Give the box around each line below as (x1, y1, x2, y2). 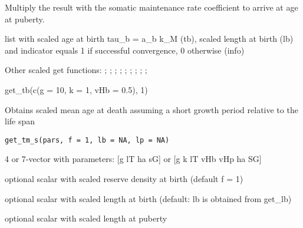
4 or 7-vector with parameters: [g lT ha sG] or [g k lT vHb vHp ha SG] (5, 153, 262, 165)
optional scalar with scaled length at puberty (5, 212, 167, 224)
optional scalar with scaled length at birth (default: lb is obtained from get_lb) (5, 192, 292, 204)
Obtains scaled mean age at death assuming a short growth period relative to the (5, 103, 298, 115)
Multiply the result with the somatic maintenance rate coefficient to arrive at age (5, 1, 298, 13)
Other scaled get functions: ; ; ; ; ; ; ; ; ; (5, 64, 147, 76)
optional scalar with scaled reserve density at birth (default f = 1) (5, 173, 243, 184)
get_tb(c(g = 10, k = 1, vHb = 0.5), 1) (5, 83, 148, 95)
